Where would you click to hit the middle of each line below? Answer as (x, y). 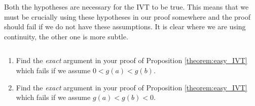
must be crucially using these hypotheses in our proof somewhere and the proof (127, 16)
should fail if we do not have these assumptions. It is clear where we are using (125, 26)
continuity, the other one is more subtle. (66, 36)
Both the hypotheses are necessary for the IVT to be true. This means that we (126, 7)
